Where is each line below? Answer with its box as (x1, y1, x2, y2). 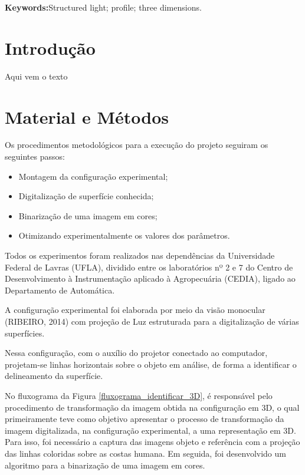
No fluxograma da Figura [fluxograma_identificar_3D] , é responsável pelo (5, 389, 273, 401)
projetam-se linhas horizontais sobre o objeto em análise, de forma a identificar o (5, 358, 297, 370)
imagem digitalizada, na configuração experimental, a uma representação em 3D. (5, 424, 296, 436)
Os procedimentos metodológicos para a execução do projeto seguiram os (5, 138, 268, 151)
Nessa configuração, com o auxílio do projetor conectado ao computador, (5, 347, 268, 359)
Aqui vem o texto (5, 70, 68, 82)
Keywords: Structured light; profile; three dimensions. (5, 1, 202, 13)
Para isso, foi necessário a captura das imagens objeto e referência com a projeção (5, 436, 300, 448)
